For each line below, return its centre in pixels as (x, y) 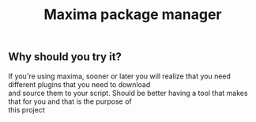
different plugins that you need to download (79, 84)
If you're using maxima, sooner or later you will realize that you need (120, 76)
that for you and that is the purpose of (70, 101)
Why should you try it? (65, 57)
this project (26, 109)
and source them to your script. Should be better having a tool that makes (128, 93)
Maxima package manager (133, 15)
